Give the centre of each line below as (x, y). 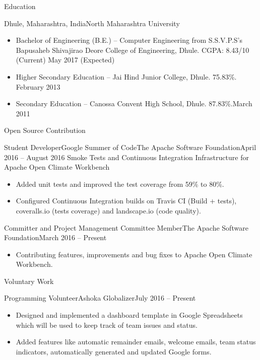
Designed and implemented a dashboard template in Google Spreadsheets (129, 315)
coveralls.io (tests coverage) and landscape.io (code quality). (108, 210)
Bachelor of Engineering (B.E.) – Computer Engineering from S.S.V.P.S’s (129, 40)
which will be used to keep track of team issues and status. (107, 325)
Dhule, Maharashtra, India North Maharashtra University (92, 23)
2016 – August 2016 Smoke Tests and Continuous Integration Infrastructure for (126, 157)
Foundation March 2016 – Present (55, 237)
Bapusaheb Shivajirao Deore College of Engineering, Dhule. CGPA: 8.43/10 (133, 50)
